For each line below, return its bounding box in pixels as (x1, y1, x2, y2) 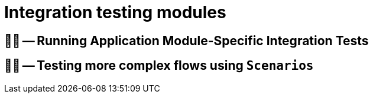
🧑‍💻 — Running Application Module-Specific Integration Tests (4, 33, 369, 48)
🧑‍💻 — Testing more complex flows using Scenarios (4, 58, 314, 73)
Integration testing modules (4, 2, 226, 22)
